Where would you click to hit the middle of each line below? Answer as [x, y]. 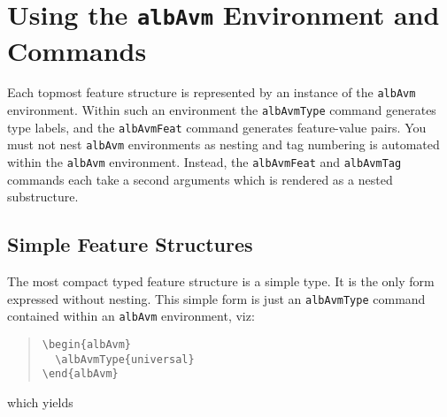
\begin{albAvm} [87, 345]
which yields [40, 402]
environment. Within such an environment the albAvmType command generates [222, 110]
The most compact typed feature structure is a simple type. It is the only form [221, 281]
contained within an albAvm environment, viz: [131, 316]
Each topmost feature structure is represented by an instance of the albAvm [212, 92]
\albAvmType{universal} [125, 359]
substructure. [43, 197]
